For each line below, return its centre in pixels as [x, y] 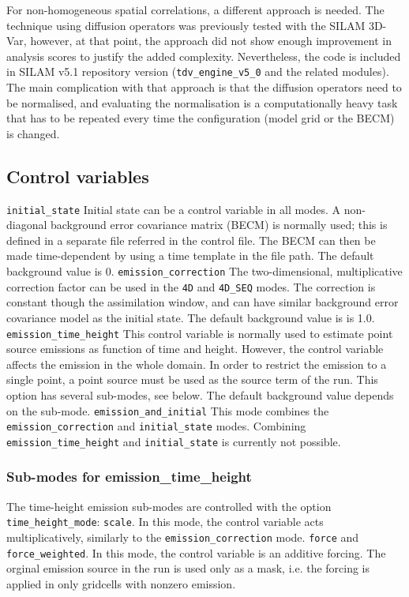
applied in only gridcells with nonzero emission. [121, 583]
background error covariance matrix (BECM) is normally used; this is [219, 225]
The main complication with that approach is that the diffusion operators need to [204, 87]
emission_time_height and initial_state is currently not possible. [174, 441]
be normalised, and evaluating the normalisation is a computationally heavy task [202, 102]
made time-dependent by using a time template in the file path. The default [190, 255]
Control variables [78, 176]
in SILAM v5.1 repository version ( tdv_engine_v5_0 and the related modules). [198, 71]
